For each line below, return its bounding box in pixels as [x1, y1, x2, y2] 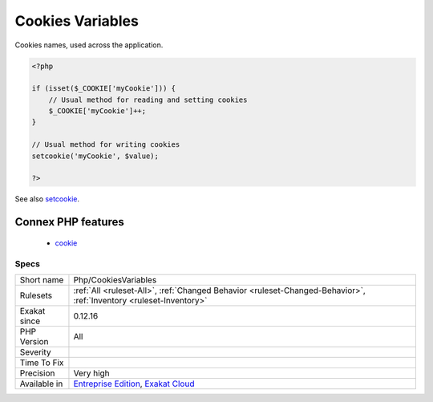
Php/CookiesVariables [73, 274, 157, 285]
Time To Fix [19, 357, 64, 368]
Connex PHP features [14, 215, 124, 229]
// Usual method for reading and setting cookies [48, 95, 248, 104]
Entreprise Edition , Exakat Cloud [73, 378, 195, 389]
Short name [19, 274, 64, 285]
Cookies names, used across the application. [14, 40, 164, 50]
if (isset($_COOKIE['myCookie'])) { [31, 84, 176, 93]
